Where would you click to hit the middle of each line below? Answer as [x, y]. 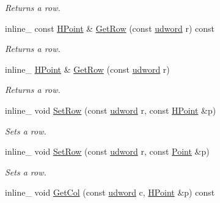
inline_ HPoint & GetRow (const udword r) [87, 69]
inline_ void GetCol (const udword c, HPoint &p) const [110, 192]
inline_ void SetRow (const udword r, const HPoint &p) [111, 110]
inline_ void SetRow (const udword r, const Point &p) [107, 151]
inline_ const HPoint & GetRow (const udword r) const [110, 28]
